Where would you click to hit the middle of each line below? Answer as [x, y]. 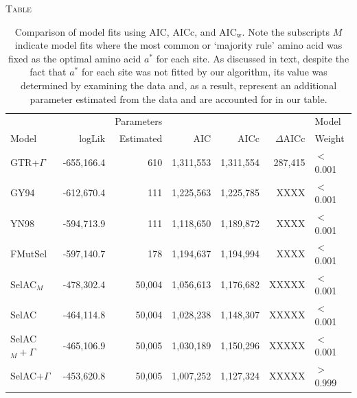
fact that [48, 72]
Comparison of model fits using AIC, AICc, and [115, 31]
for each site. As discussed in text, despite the [253, 58]
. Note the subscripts [286, 31]
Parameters [139, 121]
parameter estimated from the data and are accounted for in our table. [178, 98]
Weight [330, 138]
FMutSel [29, 254]
